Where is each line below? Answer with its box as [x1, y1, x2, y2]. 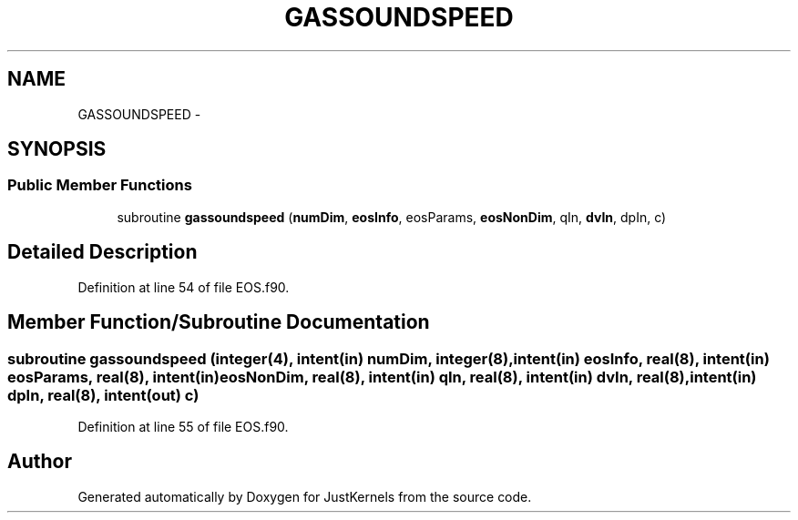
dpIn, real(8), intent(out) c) [7, 385, 199, 404]
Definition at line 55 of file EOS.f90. [77, 418, 289, 434]
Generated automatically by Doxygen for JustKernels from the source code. [77, 488, 532, 505]
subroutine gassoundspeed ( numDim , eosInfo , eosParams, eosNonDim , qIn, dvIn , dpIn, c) [117, 209, 667, 225]
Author [7, 450, 72, 474]
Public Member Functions [7, 176, 192, 195]
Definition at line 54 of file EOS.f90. [77, 279, 290, 295]
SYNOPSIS [7, 138, 107, 161]
